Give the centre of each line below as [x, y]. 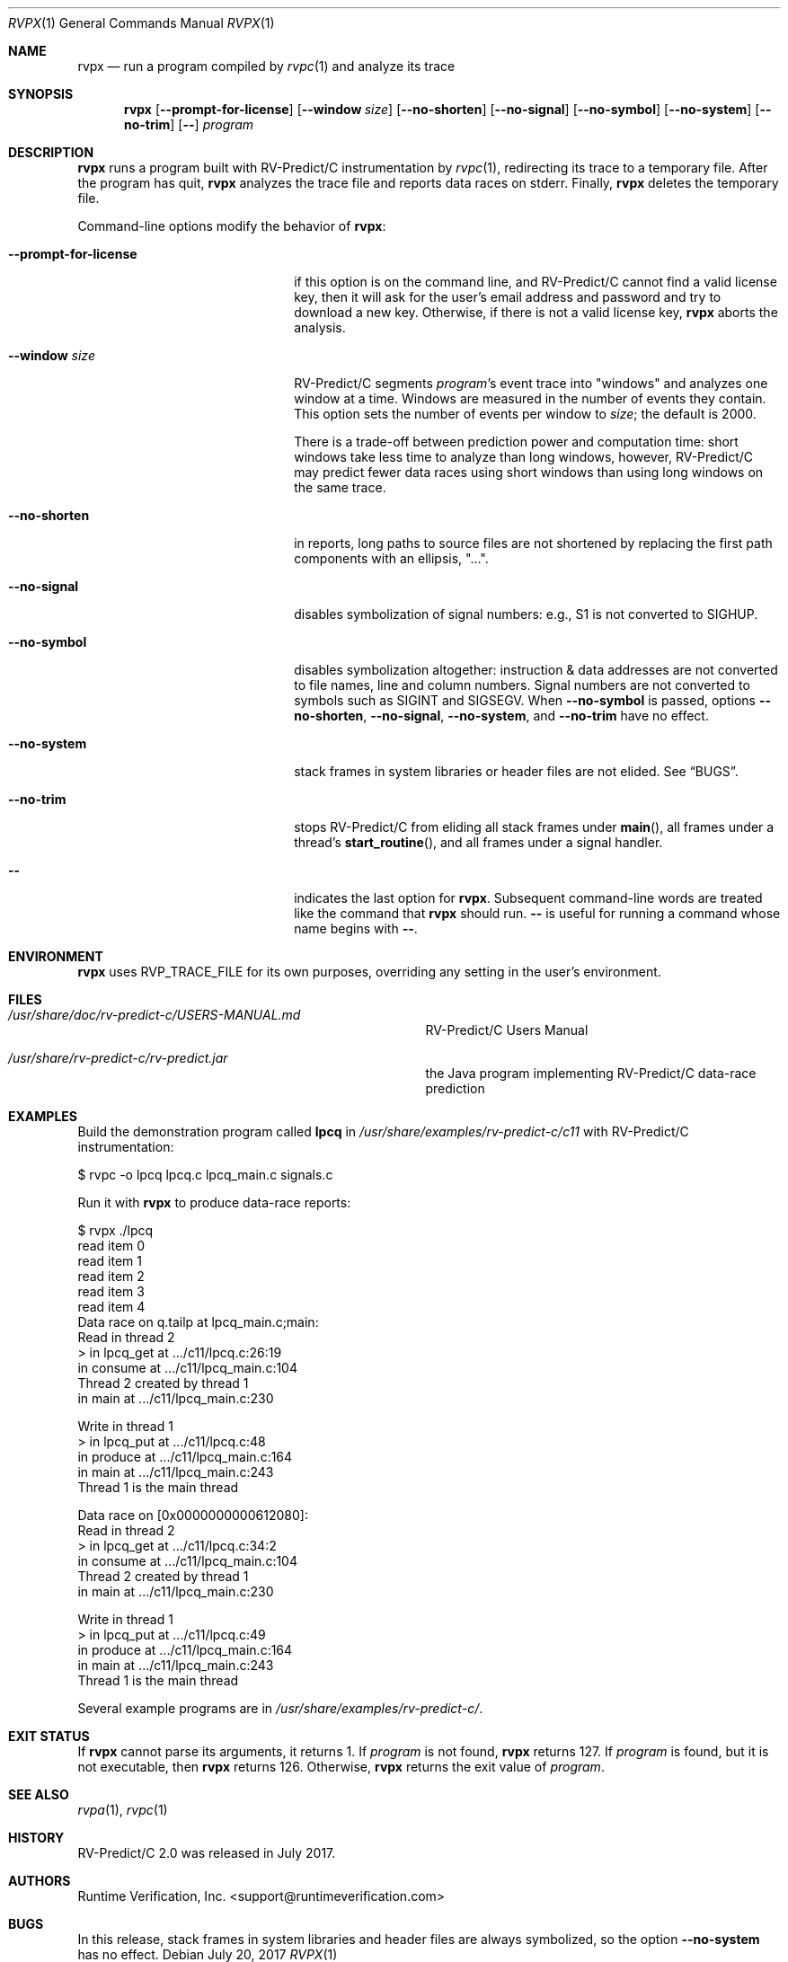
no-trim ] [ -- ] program [189, 124]
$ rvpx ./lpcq [115, 1230]
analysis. [320, 327]
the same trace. [340, 487]
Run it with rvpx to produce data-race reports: [214, 1202]
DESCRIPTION [51, 152]
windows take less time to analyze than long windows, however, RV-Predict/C [524, 457]
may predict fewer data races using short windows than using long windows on [529, 472]
